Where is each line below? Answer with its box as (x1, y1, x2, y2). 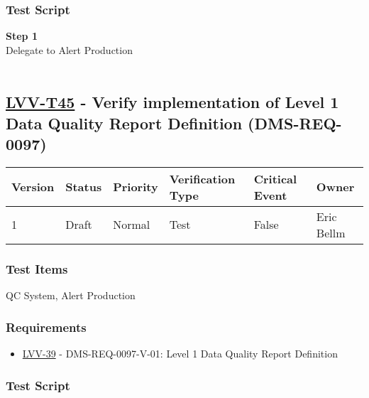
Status (65, 178, 102, 195)
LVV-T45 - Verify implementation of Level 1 (6, 91, 339, 113)
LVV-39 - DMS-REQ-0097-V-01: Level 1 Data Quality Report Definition (22, 346, 338, 361)
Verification (169, 170, 236, 187)
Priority (113, 178, 158, 195)
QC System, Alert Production (6, 288, 136, 303)
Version (11, 178, 55, 195)
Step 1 (6, 28, 38, 43)
